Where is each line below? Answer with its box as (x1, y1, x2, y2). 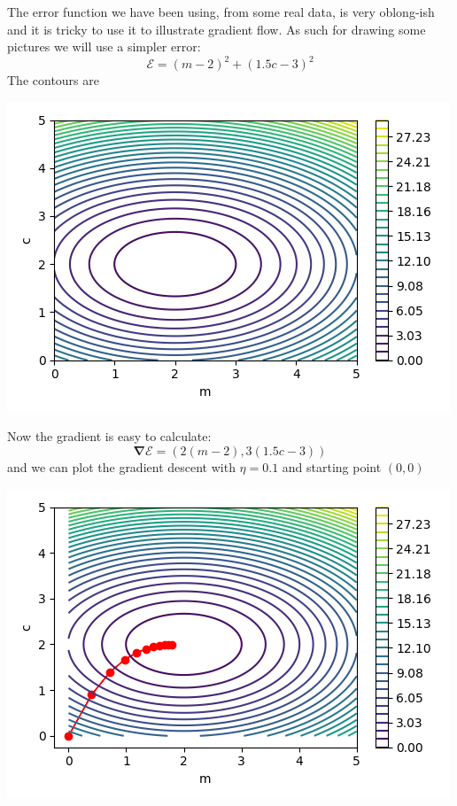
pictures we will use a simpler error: (7, 37, 201, 56)
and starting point (282, 458, 382, 477)
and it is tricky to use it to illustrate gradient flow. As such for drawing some (7, 19, 426, 38)
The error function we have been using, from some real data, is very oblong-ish (7, 3, 435, 20)
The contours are (7, 71, 99, 89)
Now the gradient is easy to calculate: (7, 427, 212, 446)
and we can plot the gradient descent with (7, 458, 236, 477)
